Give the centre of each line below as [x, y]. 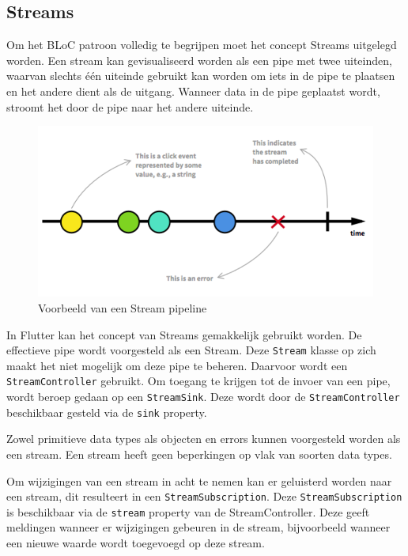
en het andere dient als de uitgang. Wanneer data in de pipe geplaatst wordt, [193, 91]
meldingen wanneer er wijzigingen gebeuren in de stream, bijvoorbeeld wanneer [198, 527]
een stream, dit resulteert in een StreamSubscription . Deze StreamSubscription [204, 496]
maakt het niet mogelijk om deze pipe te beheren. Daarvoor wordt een [177, 365]
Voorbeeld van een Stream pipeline [123, 307]
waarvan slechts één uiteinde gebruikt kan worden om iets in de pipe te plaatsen [201, 76]
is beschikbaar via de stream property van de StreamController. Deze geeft [188, 511]
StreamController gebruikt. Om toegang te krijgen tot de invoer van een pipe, [198, 381]
